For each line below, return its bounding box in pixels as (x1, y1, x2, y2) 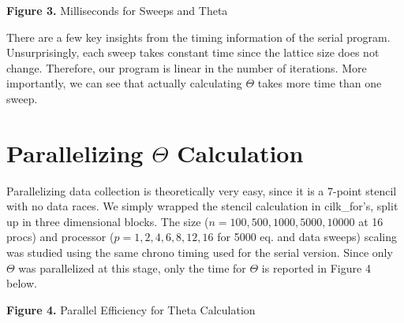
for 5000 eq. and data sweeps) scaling (217, 228, 397, 245)
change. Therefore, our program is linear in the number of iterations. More (6, 59, 367, 76)
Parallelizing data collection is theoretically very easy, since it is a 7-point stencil (6, 182, 397, 199)
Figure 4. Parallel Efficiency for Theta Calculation (6, 301, 256, 317)
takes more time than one (257, 75, 382, 91)
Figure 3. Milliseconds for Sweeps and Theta (6, 2, 228, 18)
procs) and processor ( (6, 228, 114, 245)
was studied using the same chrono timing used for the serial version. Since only (6, 244, 393, 261)
